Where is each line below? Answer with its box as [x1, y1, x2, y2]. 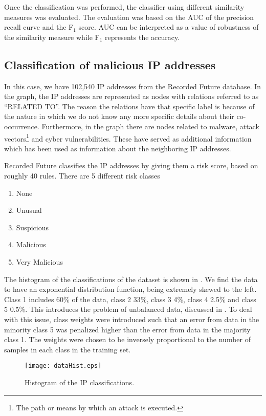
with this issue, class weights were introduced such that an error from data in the [4, 313, 259, 324]
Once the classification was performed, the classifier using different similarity [4, 2, 245, 12]
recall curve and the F [4, 22, 74, 32]
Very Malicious [16, 256, 63, 267]
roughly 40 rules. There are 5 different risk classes [4, 170, 160, 181]
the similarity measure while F [4, 31, 100, 42]
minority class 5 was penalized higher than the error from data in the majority [4, 324, 251, 334]
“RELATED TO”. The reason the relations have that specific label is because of [4, 101, 255, 111]
